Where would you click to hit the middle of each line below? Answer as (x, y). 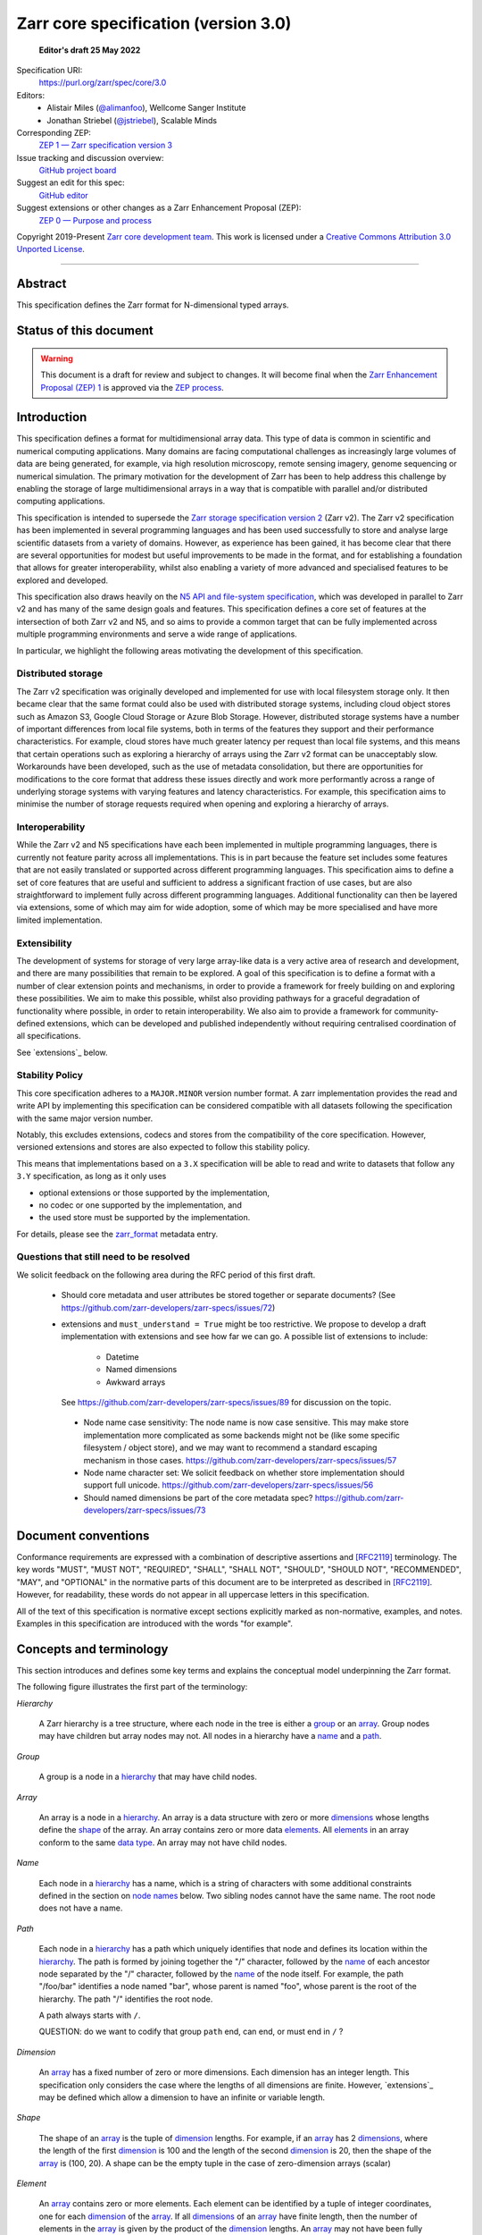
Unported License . (50, 249)
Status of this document (85, 331)
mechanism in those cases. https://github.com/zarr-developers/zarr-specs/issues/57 (240, 1460)
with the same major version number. (85, 1118)
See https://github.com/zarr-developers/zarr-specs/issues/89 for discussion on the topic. (226, 1402)
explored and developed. (62, 580)
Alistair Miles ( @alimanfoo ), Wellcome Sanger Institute (146, 108)
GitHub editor (63, 195)
